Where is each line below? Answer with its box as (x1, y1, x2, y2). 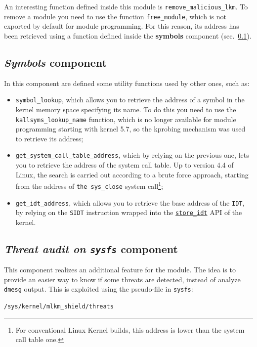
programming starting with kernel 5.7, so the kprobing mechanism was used (15, 124, 246, 134)
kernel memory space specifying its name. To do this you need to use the (15, 104, 236, 114)
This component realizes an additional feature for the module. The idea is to (4, 264, 236, 275)
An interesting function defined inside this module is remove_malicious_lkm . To (4, 1, 248, 11)
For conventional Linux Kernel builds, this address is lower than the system (15, 324, 245, 335)
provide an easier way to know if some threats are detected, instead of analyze (4, 274, 241, 284)
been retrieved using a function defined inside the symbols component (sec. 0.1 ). (4, 30, 252, 41)
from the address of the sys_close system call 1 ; (15, 179, 163, 191)
